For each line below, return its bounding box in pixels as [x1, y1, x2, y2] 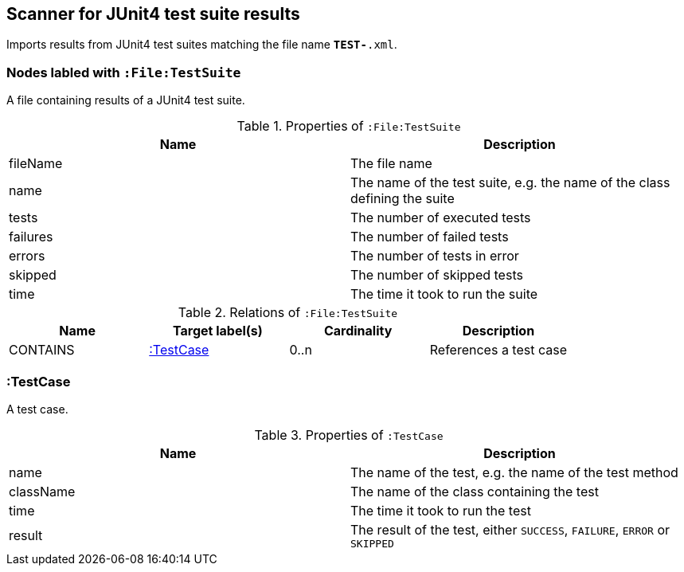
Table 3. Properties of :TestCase [254, 426, 444, 443]
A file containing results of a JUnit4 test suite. [6, 93, 245, 108]
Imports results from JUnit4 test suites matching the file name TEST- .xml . [6, 37, 397, 52]
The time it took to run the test [350, 502, 531, 519]
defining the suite [350, 190, 455, 207]
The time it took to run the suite [350, 286, 538, 303]
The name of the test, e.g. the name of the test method [350, 464, 678, 480]
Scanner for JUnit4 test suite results [6, 4, 300, 24]
